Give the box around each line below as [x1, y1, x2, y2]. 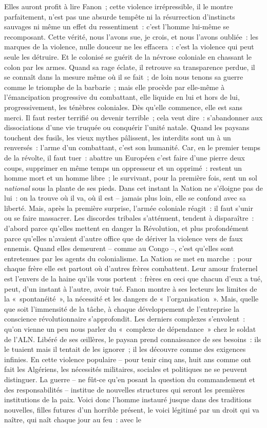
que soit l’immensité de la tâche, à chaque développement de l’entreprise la [4, 303, 239, 314]
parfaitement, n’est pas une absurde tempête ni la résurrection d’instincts [4, 11, 235, 22]
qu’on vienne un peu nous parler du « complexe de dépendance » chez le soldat [4, 324, 256, 334]
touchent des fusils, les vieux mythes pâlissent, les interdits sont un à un [4, 132, 231, 142]
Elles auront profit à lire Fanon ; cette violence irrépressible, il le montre [4, 1, 233, 11]
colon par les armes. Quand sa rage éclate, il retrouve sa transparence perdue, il [4, 61, 255, 72]
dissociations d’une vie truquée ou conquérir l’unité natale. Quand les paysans [4, 122, 250, 133]
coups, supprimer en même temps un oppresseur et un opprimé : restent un [4, 162, 242, 173]
